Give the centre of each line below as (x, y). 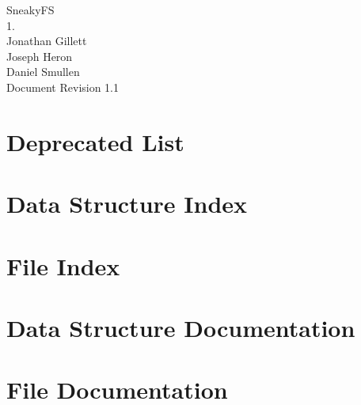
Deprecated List (95, 141)
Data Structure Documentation (181, 327)
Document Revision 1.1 (63, 87)
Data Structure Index (127, 204)
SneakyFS (30, 9)
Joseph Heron (40, 56)
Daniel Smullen (43, 72)
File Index (63, 265)
